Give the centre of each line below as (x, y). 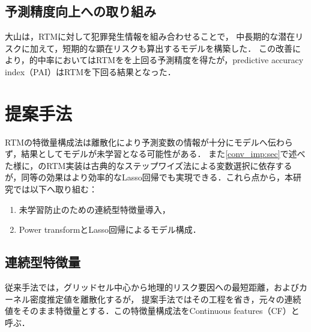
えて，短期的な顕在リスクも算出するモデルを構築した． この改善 (165, 48)
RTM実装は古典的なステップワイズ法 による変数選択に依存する (169, 165)
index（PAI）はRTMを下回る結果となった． (90, 71)
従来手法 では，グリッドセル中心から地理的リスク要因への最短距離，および (152, 287)
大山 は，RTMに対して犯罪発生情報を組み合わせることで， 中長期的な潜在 (150, 36)
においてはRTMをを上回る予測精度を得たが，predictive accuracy (179, 60)
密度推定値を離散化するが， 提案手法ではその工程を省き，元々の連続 (165, 299)
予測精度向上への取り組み (80, 11)
